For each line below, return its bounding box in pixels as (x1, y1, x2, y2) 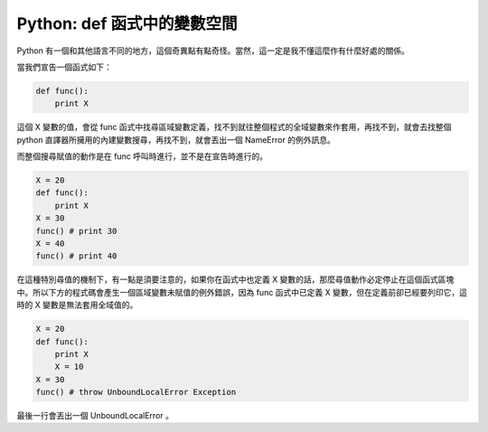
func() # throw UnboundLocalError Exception (35, 387, 237, 398)
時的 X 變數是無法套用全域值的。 (16, 299, 138, 311)
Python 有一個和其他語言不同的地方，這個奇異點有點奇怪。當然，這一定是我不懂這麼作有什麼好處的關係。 (16, 45, 410, 56)
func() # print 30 (35, 226, 117, 236)
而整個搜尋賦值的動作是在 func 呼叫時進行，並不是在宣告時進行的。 (16, 151, 268, 162)
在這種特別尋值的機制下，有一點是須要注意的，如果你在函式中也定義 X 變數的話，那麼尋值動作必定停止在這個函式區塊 (16, 274, 455, 285)
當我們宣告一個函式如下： (16, 61, 112, 72)
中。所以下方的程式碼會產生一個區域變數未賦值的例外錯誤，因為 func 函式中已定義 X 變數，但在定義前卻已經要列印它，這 (16, 286, 468, 297)
